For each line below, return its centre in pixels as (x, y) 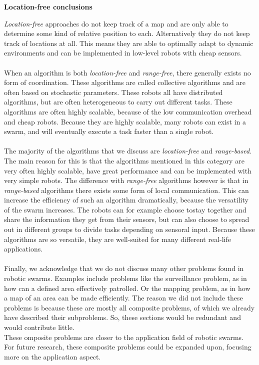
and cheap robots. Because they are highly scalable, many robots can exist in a (125, 121)
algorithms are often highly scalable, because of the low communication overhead (128, 111)
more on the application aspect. (52, 356)
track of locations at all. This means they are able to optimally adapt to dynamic (129, 43)
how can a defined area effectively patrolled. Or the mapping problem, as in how (127, 288)
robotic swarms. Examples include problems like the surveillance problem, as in (125, 278)
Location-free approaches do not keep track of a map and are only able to (116, 23)
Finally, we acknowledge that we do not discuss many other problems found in (124, 268)
